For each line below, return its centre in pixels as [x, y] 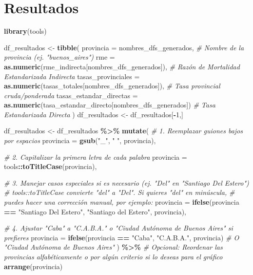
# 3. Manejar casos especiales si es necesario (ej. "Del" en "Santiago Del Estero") [126, 182]
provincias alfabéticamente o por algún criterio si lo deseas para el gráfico [113, 256]
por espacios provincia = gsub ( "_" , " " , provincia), [80, 140]
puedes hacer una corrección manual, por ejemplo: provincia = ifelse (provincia [122, 202]
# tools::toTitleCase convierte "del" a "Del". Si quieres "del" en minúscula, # [119, 192]
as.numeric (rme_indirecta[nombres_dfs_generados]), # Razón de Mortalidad [122, 66]
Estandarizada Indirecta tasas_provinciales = [72, 76]
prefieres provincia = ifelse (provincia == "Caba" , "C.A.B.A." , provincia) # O [122, 237]
